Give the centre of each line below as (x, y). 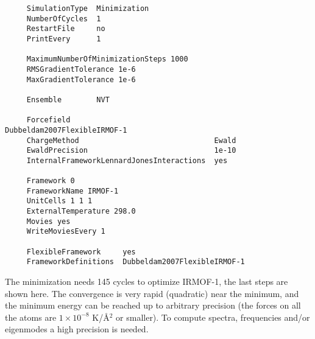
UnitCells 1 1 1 (59, 201)
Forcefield (48, 120)
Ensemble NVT (68, 100)
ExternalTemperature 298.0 (81, 211)
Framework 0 (51, 181)
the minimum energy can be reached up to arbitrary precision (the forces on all (153, 305)
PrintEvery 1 (64, 39)
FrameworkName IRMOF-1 (73, 191)
